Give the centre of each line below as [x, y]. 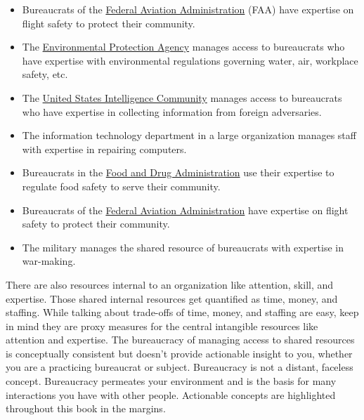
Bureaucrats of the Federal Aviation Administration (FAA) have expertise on [188, 9]
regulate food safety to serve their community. [121, 186]
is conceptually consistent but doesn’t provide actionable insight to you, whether [179, 353]
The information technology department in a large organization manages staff [189, 135]
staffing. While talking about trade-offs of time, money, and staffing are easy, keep [182, 312]
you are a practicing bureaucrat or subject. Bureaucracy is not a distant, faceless [180, 367]
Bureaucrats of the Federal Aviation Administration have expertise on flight [185, 210]
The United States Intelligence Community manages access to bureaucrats [182, 97]
